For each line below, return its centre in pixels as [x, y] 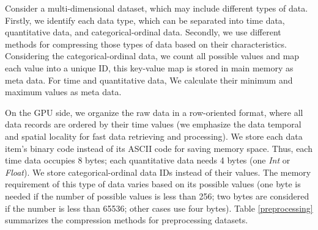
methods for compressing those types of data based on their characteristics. [146, 44]
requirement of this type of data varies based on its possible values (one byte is [153, 184]
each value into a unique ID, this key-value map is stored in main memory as [149, 67]
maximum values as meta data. [63, 92]
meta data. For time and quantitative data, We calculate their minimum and [149, 80]
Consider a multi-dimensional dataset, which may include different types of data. [157, 8]
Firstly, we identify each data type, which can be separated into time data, [145, 20]
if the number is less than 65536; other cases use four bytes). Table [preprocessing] [159, 208]
